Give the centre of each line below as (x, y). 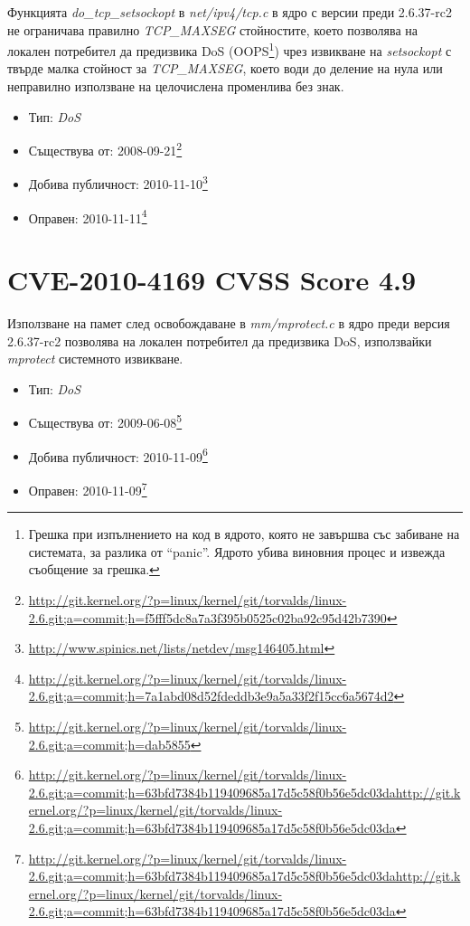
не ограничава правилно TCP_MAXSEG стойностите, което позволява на (213, 29)
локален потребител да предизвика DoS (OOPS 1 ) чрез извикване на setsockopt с (230, 49)
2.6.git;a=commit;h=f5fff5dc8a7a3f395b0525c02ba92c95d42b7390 (207, 617)
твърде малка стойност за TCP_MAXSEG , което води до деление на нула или (225, 68)
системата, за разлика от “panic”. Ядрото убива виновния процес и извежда (237, 551)
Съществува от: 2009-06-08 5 (105, 421)
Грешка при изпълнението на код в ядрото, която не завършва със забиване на (244, 534)
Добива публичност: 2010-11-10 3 (118, 183)
